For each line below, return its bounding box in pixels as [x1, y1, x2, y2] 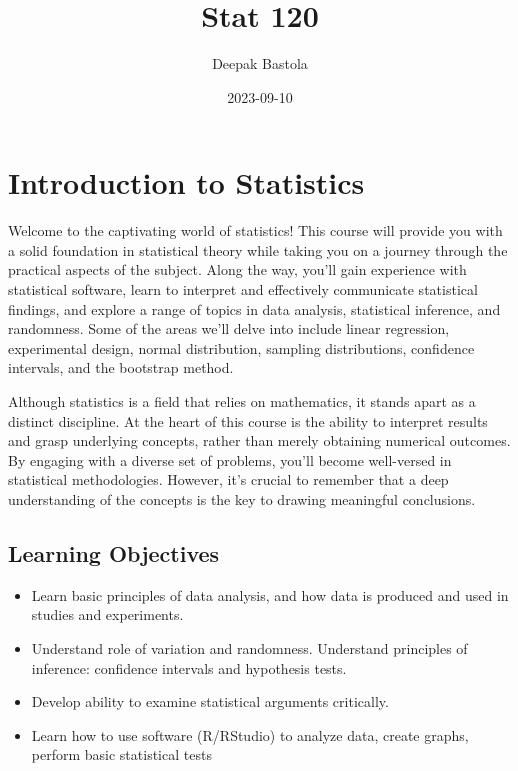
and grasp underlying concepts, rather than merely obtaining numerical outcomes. [8, 430, 511, 451]
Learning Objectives [8, 537, 220, 568]
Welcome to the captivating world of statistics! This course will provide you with [8, 220, 503, 241]
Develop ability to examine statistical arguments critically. [31, 691, 389, 712]
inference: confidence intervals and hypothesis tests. [31, 657, 347, 678]
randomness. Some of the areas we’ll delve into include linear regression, [8, 318, 450, 339]
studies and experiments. [31, 604, 184, 625]
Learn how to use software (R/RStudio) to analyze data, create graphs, [31, 724, 469, 745]
